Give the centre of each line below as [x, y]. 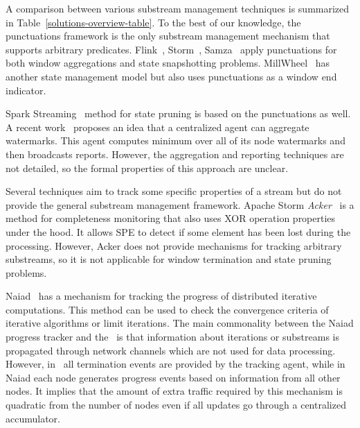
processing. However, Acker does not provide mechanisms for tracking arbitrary [174, 245]
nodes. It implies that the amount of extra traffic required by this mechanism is [174, 391]
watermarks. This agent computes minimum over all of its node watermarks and [175, 140]
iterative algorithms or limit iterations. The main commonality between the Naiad [180, 323]
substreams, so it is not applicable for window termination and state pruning [169, 259]
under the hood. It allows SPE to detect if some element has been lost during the [178, 231]
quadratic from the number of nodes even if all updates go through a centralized [176, 405]
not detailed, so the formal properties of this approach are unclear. [147, 168]
